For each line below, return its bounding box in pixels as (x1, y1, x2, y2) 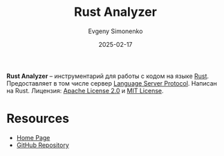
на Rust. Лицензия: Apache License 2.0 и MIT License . (6, 86, 164, 95)
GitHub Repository (16, 141, 70, 149)
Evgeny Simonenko (88, 27, 143, 35)
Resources (6, 111, 70, 126)
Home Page (16, 133, 50, 142)
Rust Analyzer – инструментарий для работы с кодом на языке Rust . (6, 72, 209, 80)
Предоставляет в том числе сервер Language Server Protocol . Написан (6, 79, 217, 87)
